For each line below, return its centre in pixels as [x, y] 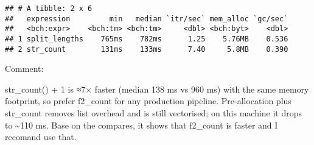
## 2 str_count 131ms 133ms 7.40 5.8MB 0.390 [147, 49]
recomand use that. [41, 137]
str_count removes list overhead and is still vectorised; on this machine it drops [154, 113]
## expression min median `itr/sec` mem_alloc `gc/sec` [147, 19]
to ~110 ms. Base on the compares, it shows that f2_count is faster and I [141, 125]
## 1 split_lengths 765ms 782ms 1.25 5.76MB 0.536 [147, 39]
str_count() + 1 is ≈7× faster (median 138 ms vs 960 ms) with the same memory [157, 89]
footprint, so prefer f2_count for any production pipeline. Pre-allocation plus [148, 101]
